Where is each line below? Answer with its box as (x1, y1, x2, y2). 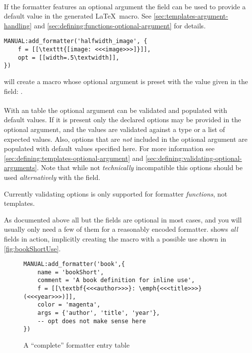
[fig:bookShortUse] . (4, 243, 61, 253)
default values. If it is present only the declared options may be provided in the (4, 114, 241, 125)
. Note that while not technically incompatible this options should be (37, 162, 243, 173)
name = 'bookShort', (37, 268, 104, 276)
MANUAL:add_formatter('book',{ (23, 261, 125, 268)
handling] (4, 20, 32, 30)
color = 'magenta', (37, 301, 101, 309)
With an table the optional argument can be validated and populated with (4, 105, 228, 115)
